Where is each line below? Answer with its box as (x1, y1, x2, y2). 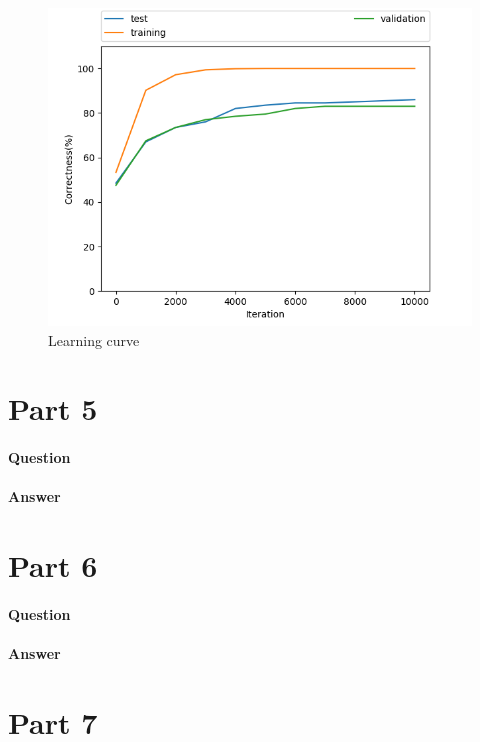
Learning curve (48, 329, 140, 350)
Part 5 (8, 388, 98, 429)
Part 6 (8, 545, 98, 586)
